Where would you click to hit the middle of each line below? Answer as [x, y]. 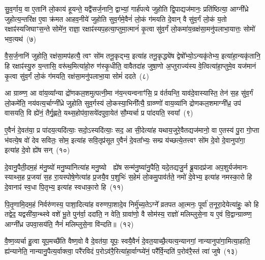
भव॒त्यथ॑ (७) [20, 38]
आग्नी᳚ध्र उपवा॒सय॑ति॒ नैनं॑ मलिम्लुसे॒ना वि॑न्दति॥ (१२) [69, 224]
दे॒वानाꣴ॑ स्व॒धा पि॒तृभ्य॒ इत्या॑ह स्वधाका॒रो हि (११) [64, 186]
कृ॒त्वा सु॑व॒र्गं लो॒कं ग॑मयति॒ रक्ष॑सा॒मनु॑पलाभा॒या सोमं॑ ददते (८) [77, 76]
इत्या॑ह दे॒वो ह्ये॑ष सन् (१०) [37, 150]
